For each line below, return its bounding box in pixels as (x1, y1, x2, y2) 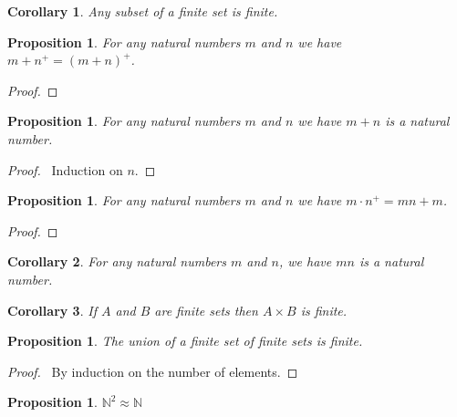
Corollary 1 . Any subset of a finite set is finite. (7, 2, 278, 20)
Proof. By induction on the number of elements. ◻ (7, 361, 298, 381)
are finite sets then (154, 300, 258, 319)
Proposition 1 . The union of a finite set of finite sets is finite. (7, 331, 363, 350)
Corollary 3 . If (7, 300, 97, 319)
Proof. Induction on (7, 160, 123, 179)
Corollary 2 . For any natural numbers (7, 252, 226, 271)
